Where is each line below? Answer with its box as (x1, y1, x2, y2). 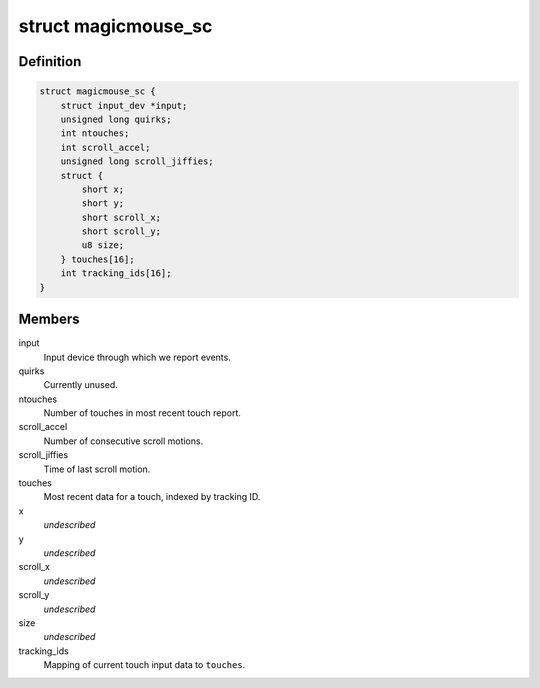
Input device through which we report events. (43, 351, 232, 363)
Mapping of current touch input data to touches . (43, 659, 246, 671)
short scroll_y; (81, 226, 162, 237)
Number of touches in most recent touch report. (43, 407, 242, 419)
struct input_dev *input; (60, 100, 188, 111)
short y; (81, 198, 125, 209)
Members (18, 311, 80, 328)
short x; (81, 183, 125, 195)
